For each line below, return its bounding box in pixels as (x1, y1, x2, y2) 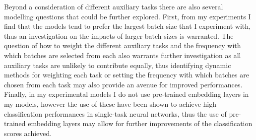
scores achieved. (4, 128, 52, 138)
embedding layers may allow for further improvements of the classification (28, 118, 253, 129)
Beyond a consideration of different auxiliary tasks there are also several (4, 1, 223, 11)
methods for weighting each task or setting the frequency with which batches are (4, 70, 249, 80)
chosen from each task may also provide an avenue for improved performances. (4, 79, 243, 89)
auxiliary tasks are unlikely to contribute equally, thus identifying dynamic (4, 60, 231, 70)
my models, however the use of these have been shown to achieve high (4, 98, 217, 109)
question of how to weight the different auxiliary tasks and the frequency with (4, 40, 241, 51)
